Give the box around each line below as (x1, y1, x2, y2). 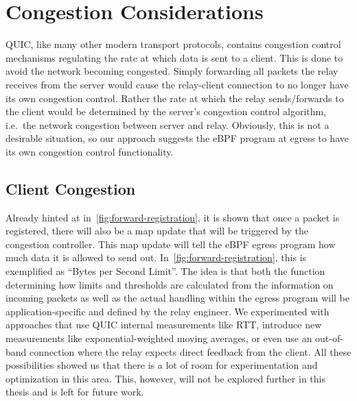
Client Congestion (5, 178, 136, 199)
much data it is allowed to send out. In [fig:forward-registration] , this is (5, 250, 307, 265)
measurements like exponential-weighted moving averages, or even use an (5, 331, 312, 345)
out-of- (315, 331, 343, 345)
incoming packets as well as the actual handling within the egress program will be (5, 291, 349, 305)
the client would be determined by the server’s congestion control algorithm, (5, 104, 327, 119)
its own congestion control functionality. (5, 144, 174, 158)
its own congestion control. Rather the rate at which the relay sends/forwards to (5, 90, 344, 105)
